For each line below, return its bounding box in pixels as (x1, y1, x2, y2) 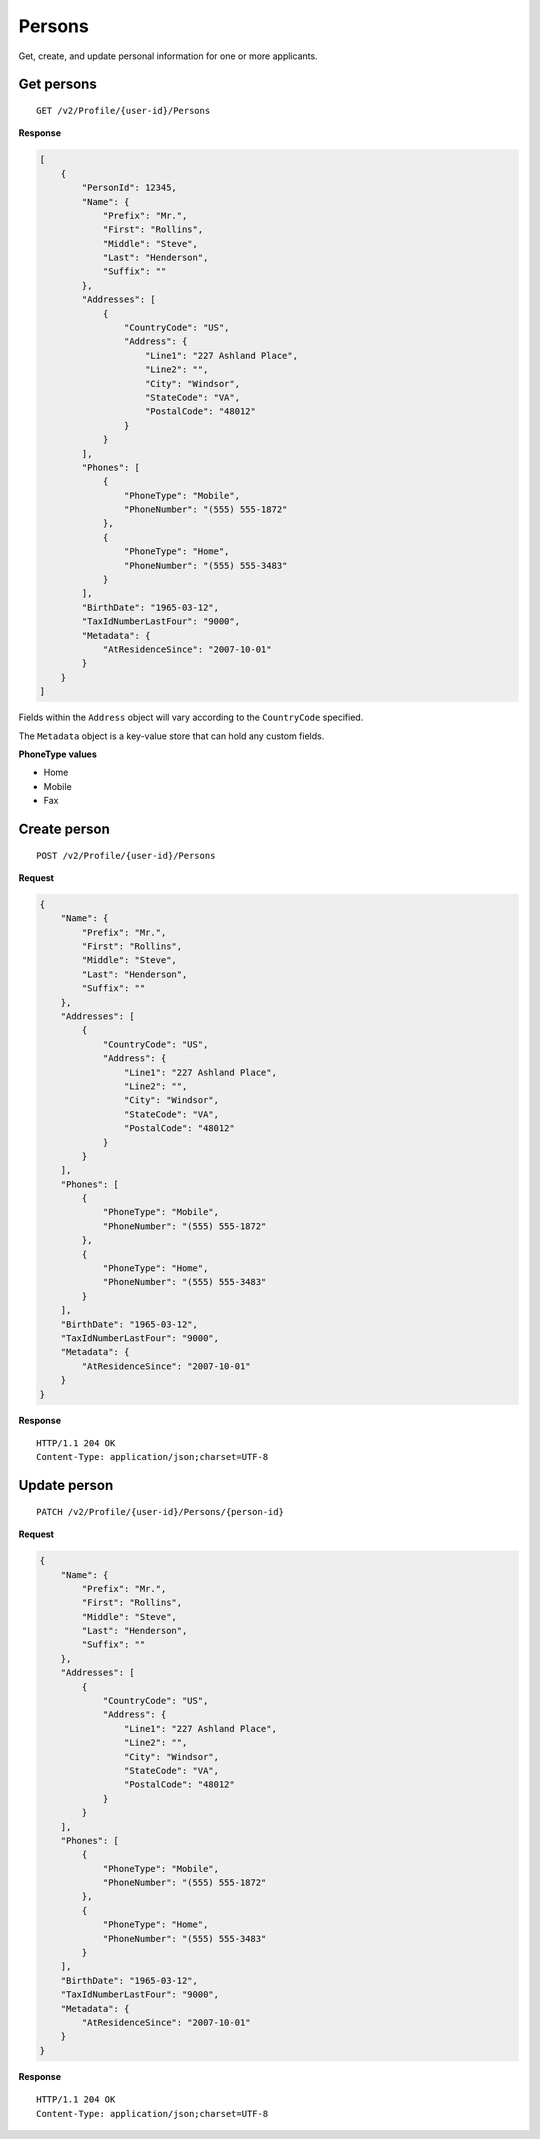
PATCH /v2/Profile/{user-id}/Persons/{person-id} (36, 1506, 285, 1517)
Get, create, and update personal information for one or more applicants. (18, 50, 319, 62)
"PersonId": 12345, (81, 182, 177, 194)
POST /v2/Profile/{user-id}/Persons (36, 850, 216, 861)
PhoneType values (18, 748, 97, 760)
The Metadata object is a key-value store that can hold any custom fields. (18, 730, 325, 742)
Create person (18, 820, 110, 837)
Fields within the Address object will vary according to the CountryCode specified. (18, 711, 364, 724)
